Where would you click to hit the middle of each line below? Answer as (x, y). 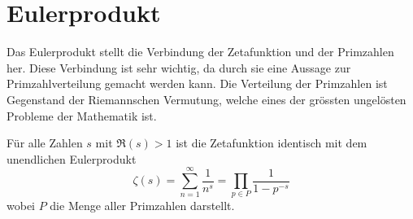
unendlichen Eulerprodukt (72, 158)
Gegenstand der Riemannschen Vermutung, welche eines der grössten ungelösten (206, 99)
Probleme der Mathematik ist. (82, 115)
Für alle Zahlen (45, 143)
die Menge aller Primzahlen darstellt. (142, 206)
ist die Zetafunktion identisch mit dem (272, 143)
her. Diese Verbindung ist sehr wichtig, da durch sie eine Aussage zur (179, 67)
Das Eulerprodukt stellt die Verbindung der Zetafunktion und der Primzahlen (200, 52)
